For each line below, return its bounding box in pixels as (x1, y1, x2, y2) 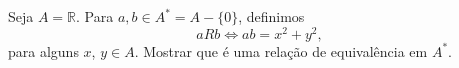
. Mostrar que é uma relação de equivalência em (134, 40, 428, 61)
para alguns (8, 40, 79, 61)
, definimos (238, 6, 305, 26)
